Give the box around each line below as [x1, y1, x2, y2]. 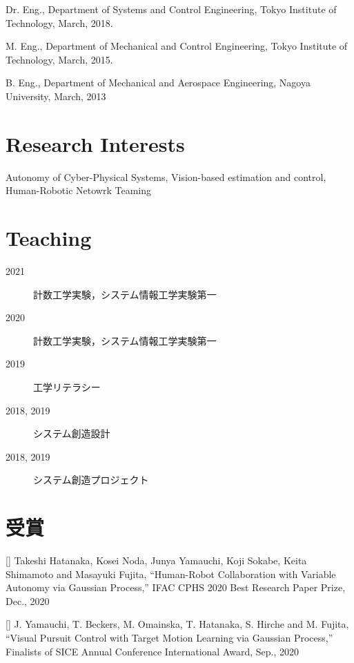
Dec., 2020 [6, 593, 50, 608]
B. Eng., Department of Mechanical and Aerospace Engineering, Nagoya [6, 75, 311, 90]
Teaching [6, 224, 92, 252]
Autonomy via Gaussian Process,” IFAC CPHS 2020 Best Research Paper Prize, [6, 580, 346, 595]
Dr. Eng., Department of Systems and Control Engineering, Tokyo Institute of [6, 2, 337, 16]
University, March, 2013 [6, 88, 106, 103]
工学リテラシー [33, 379, 101, 394]
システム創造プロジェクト [33, 472, 149, 487]
